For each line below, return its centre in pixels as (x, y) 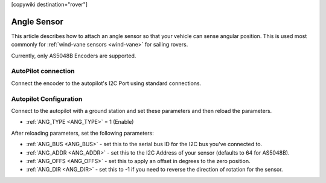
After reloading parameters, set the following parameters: (82, 133)
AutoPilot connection (43, 71)
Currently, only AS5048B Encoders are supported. (74, 56)
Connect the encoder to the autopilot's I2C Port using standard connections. (106, 83)
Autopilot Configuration (47, 98)
